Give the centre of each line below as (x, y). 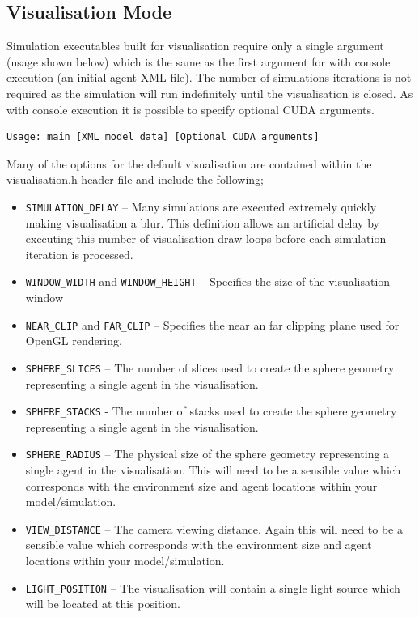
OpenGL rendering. (74, 340)
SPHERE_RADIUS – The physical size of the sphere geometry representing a (207, 454)
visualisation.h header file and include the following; (135, 179)
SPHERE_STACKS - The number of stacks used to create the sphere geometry (211, 411)
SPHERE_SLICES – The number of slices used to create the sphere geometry (210, 367)
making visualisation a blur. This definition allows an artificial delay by (202, 222)
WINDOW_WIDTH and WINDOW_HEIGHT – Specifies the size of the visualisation (208, 281)
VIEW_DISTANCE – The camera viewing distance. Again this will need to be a (214, 528)
